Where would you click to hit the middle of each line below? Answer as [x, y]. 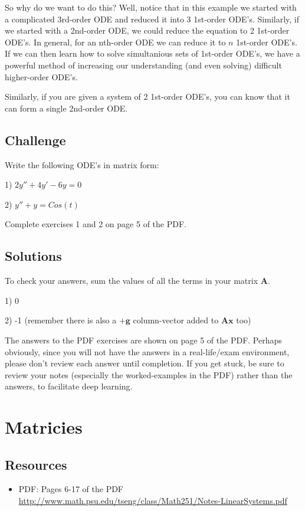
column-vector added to [176, 320]
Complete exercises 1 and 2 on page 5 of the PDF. [96, 224]
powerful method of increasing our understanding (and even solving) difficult [143, 65]
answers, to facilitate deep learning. [69, 386]
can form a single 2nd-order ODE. [66, 108]
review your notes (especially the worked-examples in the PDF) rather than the [149, 374]
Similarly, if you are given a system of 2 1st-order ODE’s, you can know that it [147, 96]
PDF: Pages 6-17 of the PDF [71, 489]
